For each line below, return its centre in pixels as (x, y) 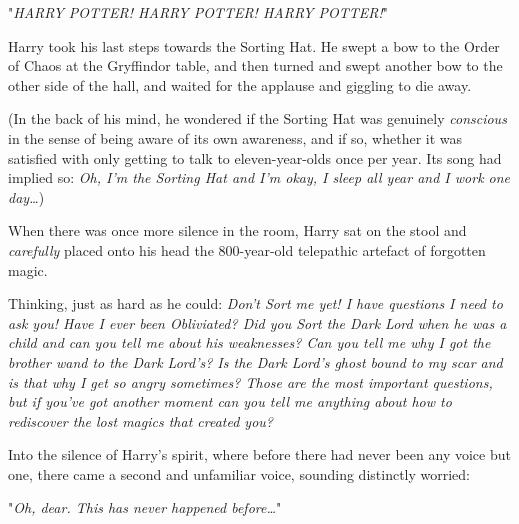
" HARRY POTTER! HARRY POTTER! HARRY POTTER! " (198, 12)
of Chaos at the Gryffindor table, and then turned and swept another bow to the (255, 65)
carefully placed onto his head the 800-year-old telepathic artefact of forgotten (247, 249)
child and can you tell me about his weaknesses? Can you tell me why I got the (249, 342)
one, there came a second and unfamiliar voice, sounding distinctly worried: (239, 473)
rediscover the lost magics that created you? (140, 420)
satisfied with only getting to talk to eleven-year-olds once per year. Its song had (255, 157)
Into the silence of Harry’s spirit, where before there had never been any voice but (259, 454)
